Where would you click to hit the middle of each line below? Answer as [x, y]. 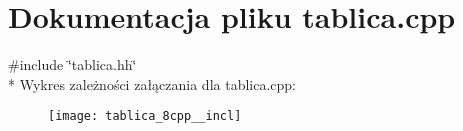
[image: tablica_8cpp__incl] [145, 116]
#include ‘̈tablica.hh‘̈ [72, 64]
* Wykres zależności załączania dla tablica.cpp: [152, 83]
